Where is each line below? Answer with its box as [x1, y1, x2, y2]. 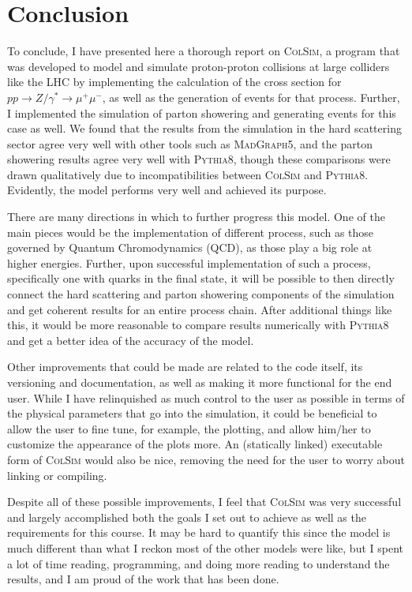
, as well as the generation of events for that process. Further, [102, 88, 400, 105]
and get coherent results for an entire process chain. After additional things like [7, 301, 392, 317]
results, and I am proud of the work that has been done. [7, 571, 279, 587]
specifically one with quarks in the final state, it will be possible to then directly [7, 270, 395, 287]
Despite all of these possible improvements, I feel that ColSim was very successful [7, 493, 402, 510]
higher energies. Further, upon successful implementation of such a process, [7, 254, 371, 271]
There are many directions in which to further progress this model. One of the [7, 208, 385, 225]
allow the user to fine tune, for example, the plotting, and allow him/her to [7, 420, 371, 437]
